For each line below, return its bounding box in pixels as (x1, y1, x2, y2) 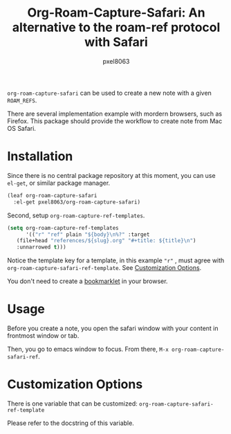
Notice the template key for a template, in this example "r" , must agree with (7, 256, 225, 264)
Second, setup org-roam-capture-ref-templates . (7, 211, 145, 219)
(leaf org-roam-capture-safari (7, 192, 98, 199)
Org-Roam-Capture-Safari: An (27, 5, 205, 21)
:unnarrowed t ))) (16, 244, 67, 251)
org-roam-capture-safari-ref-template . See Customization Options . (7, 264, 202, 272)
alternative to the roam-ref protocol (12, 19, 221, 35)
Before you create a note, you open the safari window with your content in (7, 324, 219, 333)
